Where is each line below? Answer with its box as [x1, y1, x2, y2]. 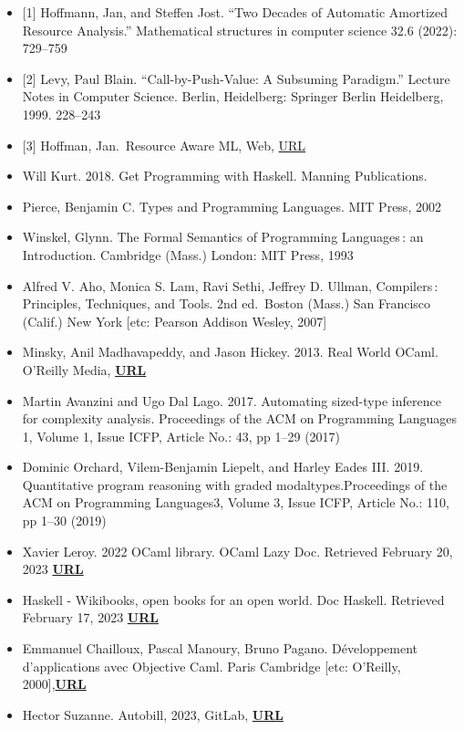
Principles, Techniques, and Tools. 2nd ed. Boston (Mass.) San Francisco [22, 294, 431, 313]
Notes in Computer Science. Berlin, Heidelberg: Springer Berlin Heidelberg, [22, 87, 444, 106]
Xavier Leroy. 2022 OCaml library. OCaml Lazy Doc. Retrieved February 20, [22, 541, 453, 560]
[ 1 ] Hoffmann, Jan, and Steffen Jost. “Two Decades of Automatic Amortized [22, 3, 449, 21]
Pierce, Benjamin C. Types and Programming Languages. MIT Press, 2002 [22, 196, 441, 215]
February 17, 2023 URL [22, 608, 159, 627]
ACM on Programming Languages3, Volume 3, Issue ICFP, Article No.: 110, [22, 493, 449, 512]
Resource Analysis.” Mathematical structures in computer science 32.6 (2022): [22, 20, 458, 39]
